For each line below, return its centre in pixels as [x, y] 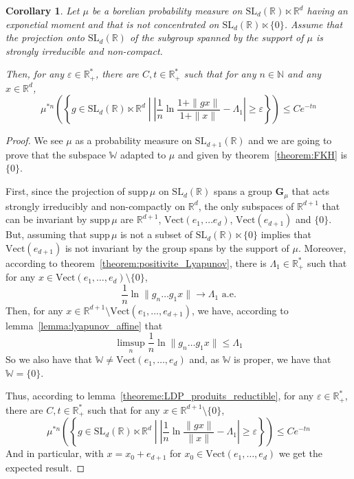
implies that [286, 234]
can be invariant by [46, 219]
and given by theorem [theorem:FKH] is [263, 154]
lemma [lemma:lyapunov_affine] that [84, 325]
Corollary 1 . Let [43, 10]
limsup [131, 343]
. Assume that [313, 24]
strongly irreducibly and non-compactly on [96, 206]
